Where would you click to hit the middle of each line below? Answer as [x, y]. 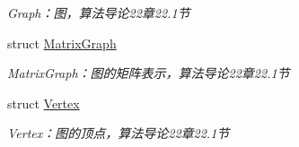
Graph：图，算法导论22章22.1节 [99, 13]
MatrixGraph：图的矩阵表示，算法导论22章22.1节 [149, 73]
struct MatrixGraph [62, 43]
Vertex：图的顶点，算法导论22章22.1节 [119, 133]
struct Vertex [44, 103]
